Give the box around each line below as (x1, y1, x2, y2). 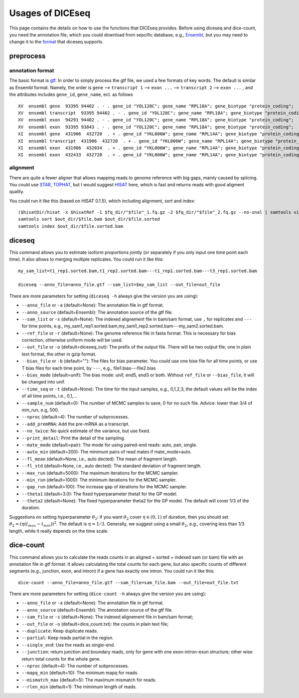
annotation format (9, 67, 54, 74)
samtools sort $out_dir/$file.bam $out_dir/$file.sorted (18, 216, 160, 222)
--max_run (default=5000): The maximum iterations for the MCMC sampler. (21, 470, 179, 476)
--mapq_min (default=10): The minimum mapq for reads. (21, 670, 139, 676)
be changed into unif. (21, 379, 66, 385)
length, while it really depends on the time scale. (9, 528, 109, 534)
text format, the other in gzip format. (21, 351, 97, 357)
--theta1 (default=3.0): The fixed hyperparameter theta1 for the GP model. (21, 491, 178, 497)
